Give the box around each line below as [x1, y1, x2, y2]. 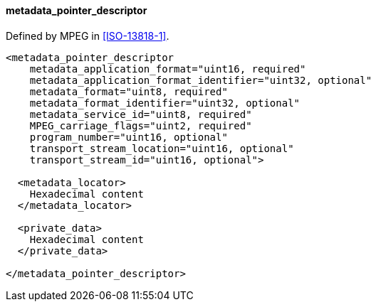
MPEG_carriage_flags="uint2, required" [29, 119, 252, 131]
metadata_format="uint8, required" [29, 85, 228, 97]
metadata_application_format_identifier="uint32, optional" [29, 74, 372, 86]
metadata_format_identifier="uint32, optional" [29, 97, 301, 109]
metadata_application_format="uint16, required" [29, 63, 306, 75]
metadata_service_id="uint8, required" [29, 108, 252, 120]
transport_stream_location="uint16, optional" [29, 142, 294, 154]
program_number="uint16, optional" [29, 131, 228, 143]
